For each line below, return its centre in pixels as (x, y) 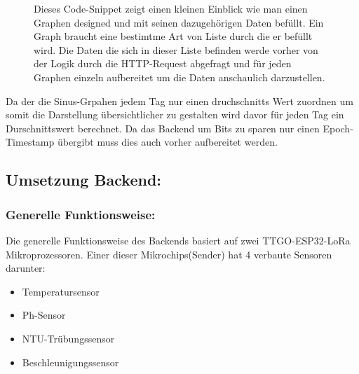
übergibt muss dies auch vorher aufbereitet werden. (167, 142)
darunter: (26, 268)
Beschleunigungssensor (70, 362)
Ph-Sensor (44, 315)
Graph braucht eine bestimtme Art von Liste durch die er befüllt (173, 36)
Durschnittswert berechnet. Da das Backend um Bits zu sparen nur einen (163, 128)
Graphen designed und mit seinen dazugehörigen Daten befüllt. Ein (179, 22)
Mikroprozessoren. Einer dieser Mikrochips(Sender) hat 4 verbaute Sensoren (169, 254)
